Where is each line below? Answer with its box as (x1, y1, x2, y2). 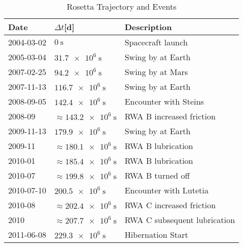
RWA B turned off (124, 169, 190, 181)
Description (124, 21, 172, 33)
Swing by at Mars (124, 66, 188, 78)
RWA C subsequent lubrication (124, 214, 235, 226)
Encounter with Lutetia (124, 184, 209, 196)
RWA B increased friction (124, 110, 216, 122)
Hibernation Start (124, 229, 188, 240)
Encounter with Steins (124, 95, 204, 107)
